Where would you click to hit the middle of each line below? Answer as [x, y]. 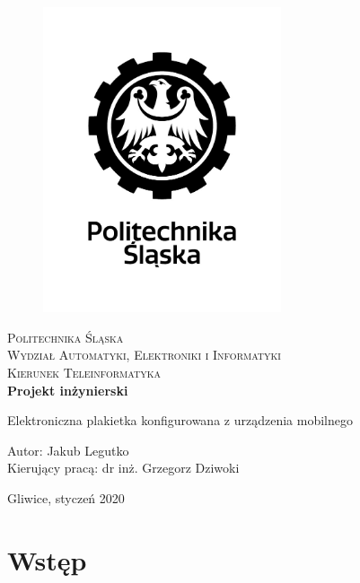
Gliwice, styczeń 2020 [66, 498]
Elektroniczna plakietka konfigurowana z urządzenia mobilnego [180, 420]
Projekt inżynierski [68, 390]
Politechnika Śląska [66, 337]
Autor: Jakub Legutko [68, 450]
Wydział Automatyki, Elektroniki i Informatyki [144, 355]
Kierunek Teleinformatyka [84, 373]
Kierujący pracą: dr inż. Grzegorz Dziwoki [123, 468]
